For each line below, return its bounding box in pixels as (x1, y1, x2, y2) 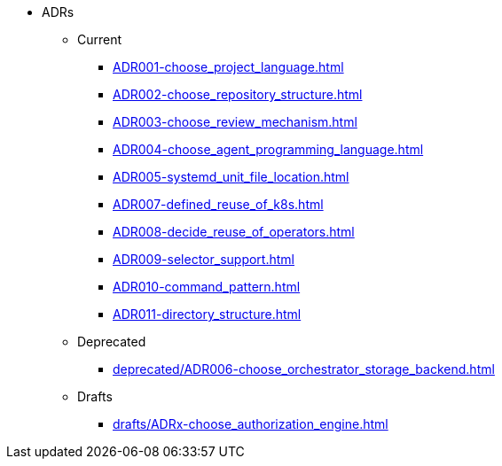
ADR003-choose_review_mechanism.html (113, 114, 357, 129)
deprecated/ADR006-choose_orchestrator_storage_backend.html (113, 361, 495, 377)
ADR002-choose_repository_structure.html (113, 87, 363, 102)
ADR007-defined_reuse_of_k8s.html (113, 197, 324, 212)
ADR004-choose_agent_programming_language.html (113, 142, 424, 157)
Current (77, 32, 122, 47)
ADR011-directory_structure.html (113, 307, 302, 322)
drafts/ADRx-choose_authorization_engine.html (113, 416, 388, 431)
